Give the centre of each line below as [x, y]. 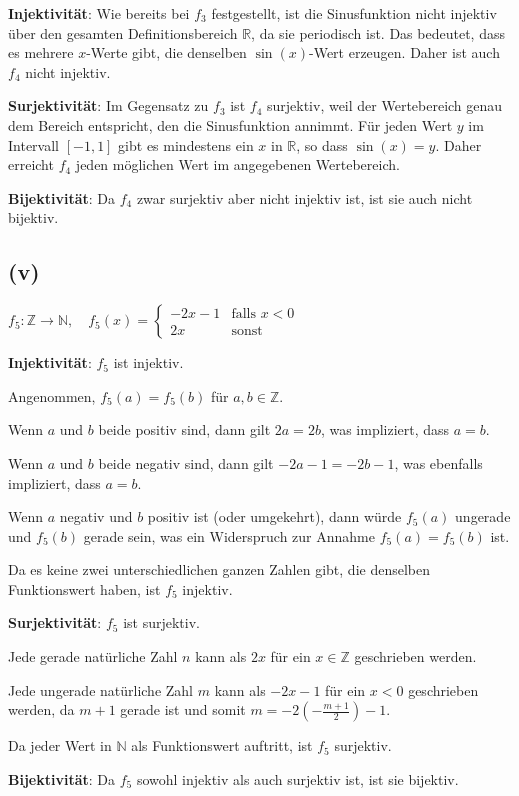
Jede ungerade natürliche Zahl [101, 689]
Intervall [33, 144]
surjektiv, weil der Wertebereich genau [384, 105]
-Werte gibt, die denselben [166, 52]
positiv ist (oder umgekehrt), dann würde [274, 516]
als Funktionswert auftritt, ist [222, 745]
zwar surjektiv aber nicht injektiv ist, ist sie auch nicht [304, 197]
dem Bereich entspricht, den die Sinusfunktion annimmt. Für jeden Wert [230, 124]
